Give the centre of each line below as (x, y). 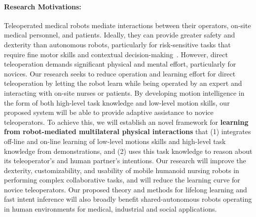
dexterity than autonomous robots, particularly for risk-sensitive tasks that (117, 44)
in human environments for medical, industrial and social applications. (110, 209)
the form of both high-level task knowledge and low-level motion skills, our (117, 102)
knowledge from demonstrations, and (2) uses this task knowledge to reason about (128, 151)
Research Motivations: (43, 6)
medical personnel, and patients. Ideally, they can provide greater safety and (120, 35)
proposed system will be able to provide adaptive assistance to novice (109, 112)
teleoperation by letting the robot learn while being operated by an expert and (123, 83)
